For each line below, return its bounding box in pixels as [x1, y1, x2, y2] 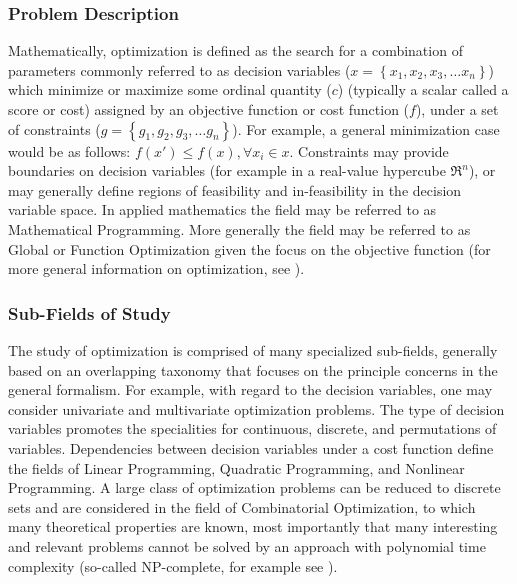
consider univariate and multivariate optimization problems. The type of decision [8, 398, 505, 419]
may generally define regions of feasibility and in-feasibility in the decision [8, 179, 462, 200]
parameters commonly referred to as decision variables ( [8, 59, 351, 80]
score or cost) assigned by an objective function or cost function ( [8, 99, 410, 119]
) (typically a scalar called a [337, 79, 509, 100]
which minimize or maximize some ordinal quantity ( [8, 79, 332, 100]
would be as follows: [8, 140, 131, 161]
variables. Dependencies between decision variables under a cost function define [8, 437, 494, 458]
